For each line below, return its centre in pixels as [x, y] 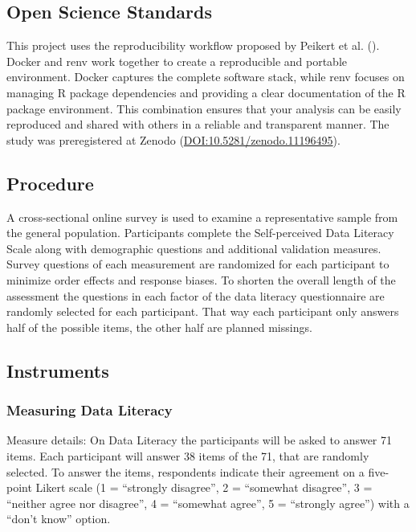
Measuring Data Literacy [90, 410]
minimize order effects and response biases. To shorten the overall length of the [201, 279]
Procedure [50, 183]
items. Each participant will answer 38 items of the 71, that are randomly [188, 455]
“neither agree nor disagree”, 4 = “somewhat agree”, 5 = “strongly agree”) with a [208, 503]
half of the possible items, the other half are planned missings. [159, 327]
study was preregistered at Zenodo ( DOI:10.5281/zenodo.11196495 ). [173, 139]
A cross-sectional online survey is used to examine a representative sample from [202, 217]
